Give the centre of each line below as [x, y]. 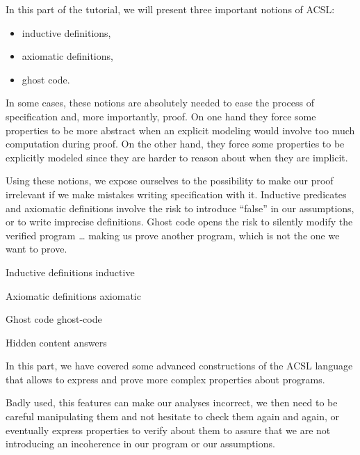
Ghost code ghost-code [54, 319]
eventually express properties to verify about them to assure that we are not [168, 430]
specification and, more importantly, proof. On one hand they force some [161, 116]
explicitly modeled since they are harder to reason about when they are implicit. [177, 157]
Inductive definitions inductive [70, 272]
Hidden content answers [56, 342]
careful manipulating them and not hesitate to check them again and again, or [173, 416]
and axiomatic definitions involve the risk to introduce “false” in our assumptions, [180, 208]
